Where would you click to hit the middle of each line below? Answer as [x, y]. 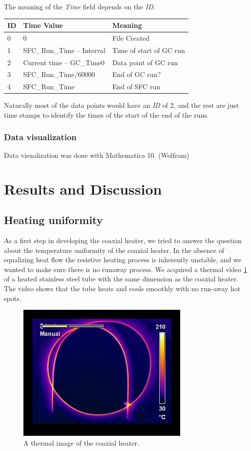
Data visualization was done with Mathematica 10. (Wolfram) [97, 155]
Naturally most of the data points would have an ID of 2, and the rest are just [122, 105]
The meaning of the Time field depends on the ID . [80, 6]
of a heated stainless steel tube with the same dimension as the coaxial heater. [121, 279]
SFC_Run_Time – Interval [64, 50]
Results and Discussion [83, 188]
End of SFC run [136, 87]
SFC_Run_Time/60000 [59, 74]
